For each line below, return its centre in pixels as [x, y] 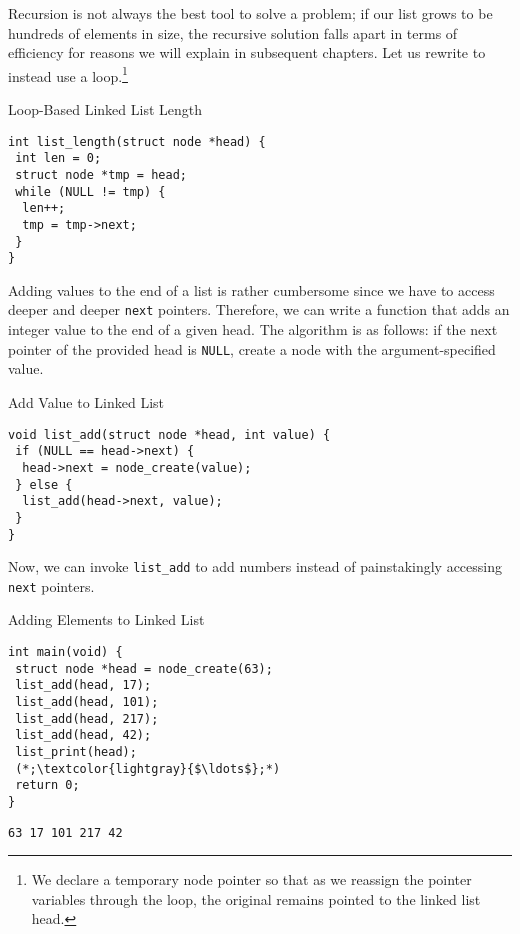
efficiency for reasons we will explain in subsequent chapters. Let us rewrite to [247, 52]
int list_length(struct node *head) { [137, 141]
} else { [44, 484]
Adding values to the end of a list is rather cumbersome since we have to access [251, 289]
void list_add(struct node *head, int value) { [169, 434]
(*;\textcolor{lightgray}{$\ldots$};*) [148, 768]
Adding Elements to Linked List [106, 619]
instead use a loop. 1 [68, 74]
